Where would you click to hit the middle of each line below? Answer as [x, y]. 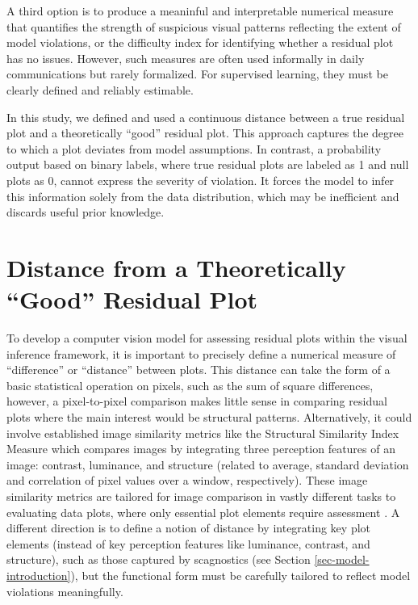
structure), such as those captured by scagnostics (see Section [159, 559]
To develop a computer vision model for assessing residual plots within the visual [207, 338]
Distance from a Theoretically [176, 267]
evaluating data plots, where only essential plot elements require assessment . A [203, 512]
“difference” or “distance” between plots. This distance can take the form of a [199, 370]
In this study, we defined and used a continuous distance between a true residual [206, 117]
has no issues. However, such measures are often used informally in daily [186, 58]
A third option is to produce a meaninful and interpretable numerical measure [200, 11]
